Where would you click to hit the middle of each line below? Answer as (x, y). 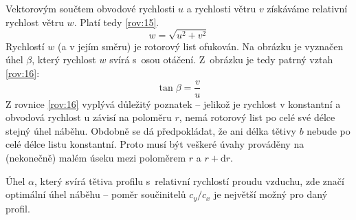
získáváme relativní (307, 8)
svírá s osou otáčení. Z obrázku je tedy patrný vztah (221, 59)
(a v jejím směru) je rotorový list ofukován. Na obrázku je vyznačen (201, 46)
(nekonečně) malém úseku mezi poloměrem (96, 157)
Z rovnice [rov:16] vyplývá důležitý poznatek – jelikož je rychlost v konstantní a (173, 103)
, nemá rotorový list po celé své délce (257, 117)
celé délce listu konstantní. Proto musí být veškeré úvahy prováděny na (155, 144)
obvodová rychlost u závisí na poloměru (89, 117)
